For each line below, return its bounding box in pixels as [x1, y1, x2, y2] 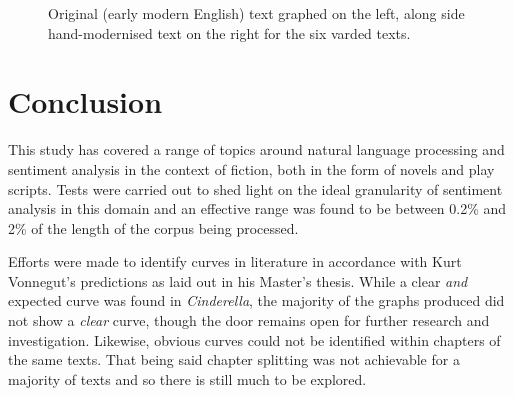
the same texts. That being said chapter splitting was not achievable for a [8, 349, 460, 370]
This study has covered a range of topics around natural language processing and [8, 139, 505, 160]
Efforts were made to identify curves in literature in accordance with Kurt [8, 251, 462, 272]
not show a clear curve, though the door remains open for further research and [8, 310, 490, 331]
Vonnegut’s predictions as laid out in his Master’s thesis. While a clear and [8, 270, 468, 291]
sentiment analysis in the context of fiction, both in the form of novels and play [8, 158, 495, 179]
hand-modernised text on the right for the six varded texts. [48, 22, 411, 43]
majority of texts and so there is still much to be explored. [8, 368, 367, 389]
